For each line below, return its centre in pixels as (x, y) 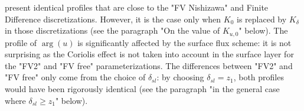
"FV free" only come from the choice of (75, 77)
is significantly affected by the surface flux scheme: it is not (184, 42)
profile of (21, 42)
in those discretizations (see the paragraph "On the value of (112, 30)
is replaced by (262, 19)
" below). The (263, 30)
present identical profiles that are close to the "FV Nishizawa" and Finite (137, 7)
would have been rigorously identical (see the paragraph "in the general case (142, 89)
